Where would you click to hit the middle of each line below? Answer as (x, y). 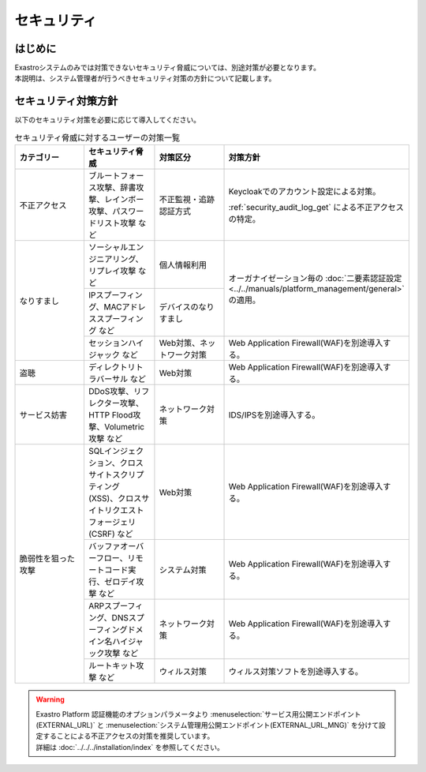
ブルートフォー (116, 176)
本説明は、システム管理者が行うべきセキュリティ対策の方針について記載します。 (145, 78)
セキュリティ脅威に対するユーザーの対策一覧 (97, 137)
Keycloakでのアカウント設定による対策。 (305, 192)
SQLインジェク (116, 452)
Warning (50, 699)
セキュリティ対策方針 (66, 101)
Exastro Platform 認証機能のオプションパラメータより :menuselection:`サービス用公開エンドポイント (199, 714)
